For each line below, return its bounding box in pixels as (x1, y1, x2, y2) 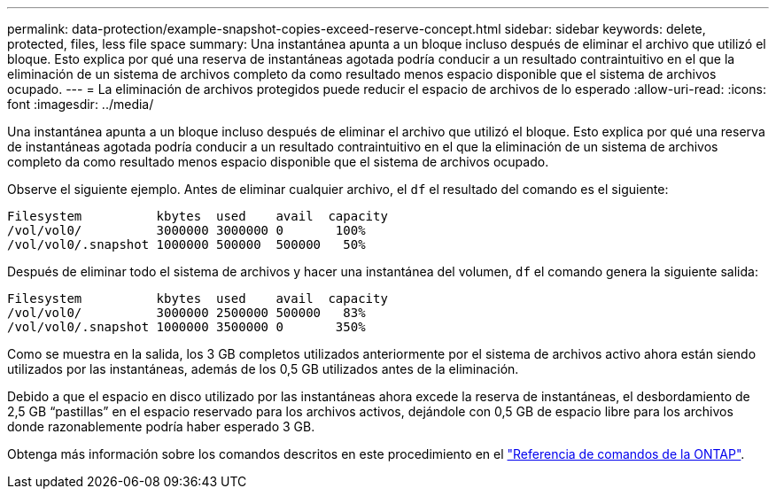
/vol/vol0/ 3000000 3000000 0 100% (7, 223, 366, 237)
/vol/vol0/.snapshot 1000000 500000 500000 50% (7, 237, 366, 252)
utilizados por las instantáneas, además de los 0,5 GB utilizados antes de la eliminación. (7, 361, 519, 376)
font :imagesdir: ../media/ (7, 97, 154, 112)
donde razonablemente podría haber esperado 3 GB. (7, 419, 315, 434)
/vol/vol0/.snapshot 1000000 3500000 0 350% (7, 320, 366, 334)
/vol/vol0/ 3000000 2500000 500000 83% (7, 306, 366, 320)
